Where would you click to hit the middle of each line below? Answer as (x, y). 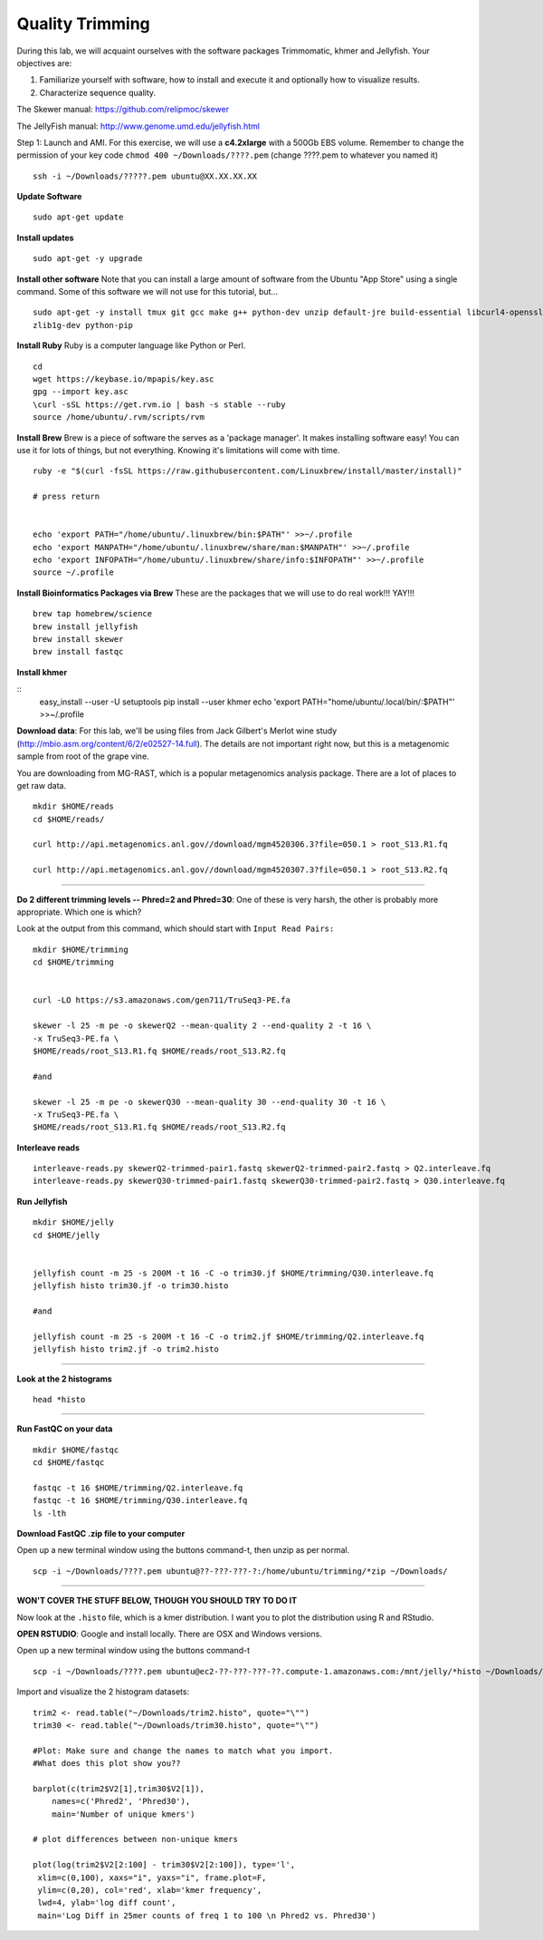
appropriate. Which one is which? (79, 912)
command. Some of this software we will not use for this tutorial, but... (148, 292)
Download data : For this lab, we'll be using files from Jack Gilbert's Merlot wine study (177, 731)
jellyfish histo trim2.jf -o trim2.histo (126, 1349)
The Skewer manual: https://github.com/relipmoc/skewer (123, 110)
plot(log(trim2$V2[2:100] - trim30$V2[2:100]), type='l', (164, 1865)
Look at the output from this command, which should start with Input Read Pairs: (176, 928)
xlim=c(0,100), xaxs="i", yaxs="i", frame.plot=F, (152, 1877)
